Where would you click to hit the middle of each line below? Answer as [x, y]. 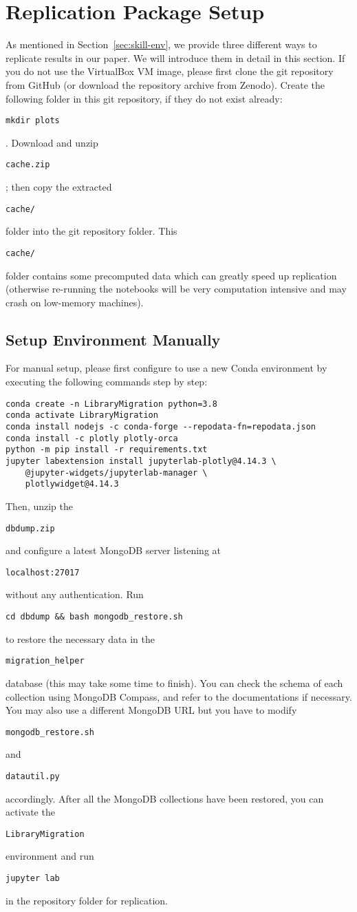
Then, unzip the [40, 506]
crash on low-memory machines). [75, 302]
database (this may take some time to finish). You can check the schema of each [174, 682]
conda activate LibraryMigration [82, 415]
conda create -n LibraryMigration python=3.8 [111, 404]
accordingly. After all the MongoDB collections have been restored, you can [165, 798]
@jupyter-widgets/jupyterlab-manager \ [116, 473]
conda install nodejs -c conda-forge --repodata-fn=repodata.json [161, 426]
